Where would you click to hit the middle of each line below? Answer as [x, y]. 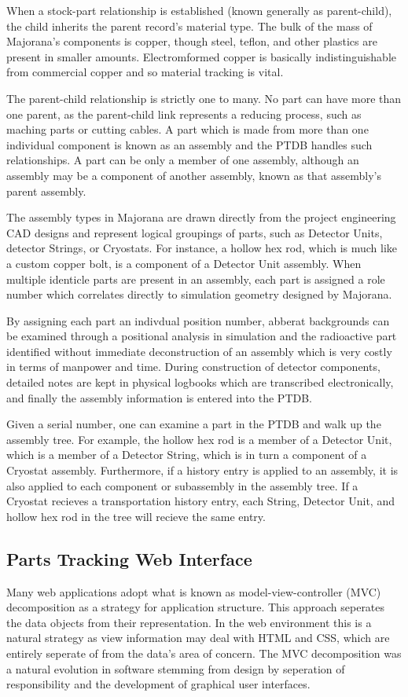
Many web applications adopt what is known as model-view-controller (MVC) [194, 591]
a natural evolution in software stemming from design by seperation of [176, 668]
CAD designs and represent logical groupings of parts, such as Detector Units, [195, 232]
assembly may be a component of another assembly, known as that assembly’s [194, 175]
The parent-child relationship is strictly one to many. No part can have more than [204, 98]
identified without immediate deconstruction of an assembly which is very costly [199, 351]
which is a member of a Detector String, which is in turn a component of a [187, 455]
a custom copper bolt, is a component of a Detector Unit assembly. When [184, 263]
